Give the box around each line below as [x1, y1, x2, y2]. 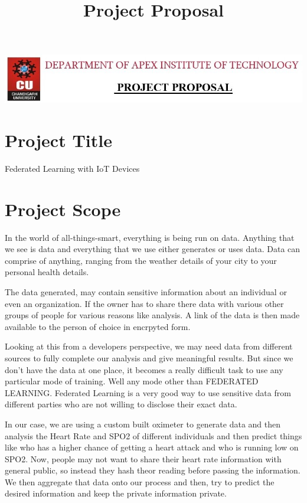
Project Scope [5, 197, 121, 221]
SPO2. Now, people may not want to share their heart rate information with [5, 452, 282, 465]
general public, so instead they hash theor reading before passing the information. [5, 464, 301, 476]
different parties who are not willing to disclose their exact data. [5, 398, 237, 410]
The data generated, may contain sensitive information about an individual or [5, 285, 287, 298]
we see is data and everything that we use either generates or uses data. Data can [5, 243, 301, 255]
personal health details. [5, 266, 89, 278]
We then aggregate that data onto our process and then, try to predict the [5, 475, 275, 488]
